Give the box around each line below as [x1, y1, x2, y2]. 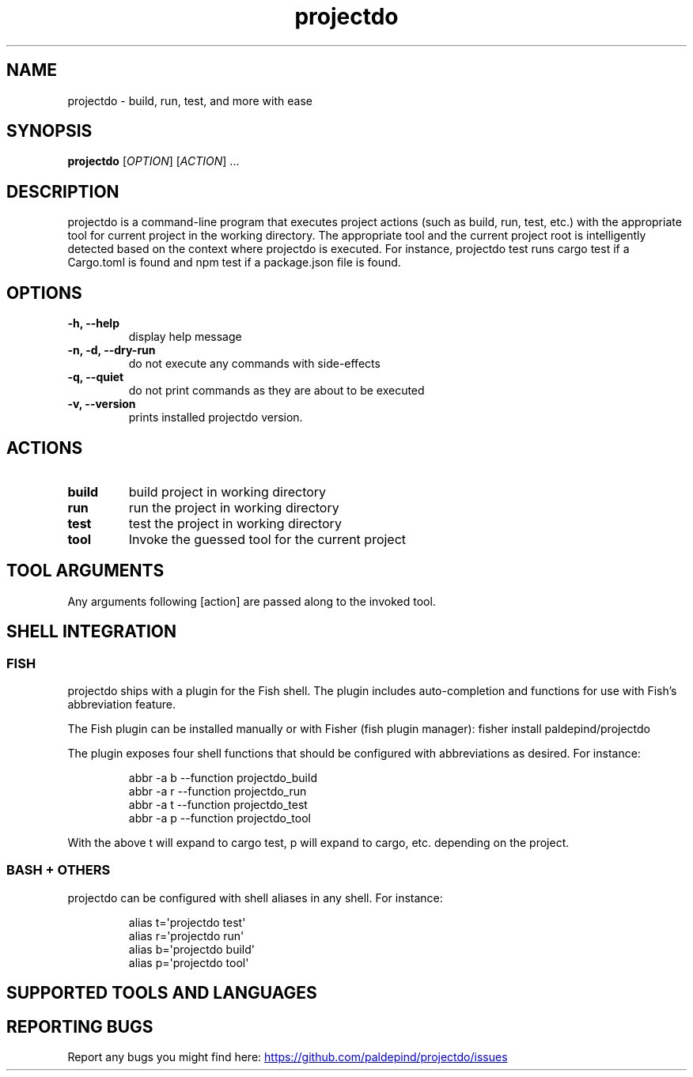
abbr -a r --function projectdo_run [128, 784, 307, 799]
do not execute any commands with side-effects [128, 357, 381, 371]
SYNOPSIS [6, 121, 93, 142]
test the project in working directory [128, 515, 342, 531]
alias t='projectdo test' [128, 915, 246, 929]
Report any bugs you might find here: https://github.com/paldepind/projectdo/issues [67, 1050, 508, 1064]
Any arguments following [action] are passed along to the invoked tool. [67, 594, 436, 608]
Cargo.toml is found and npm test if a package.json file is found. [67, 255, 401, 270]
